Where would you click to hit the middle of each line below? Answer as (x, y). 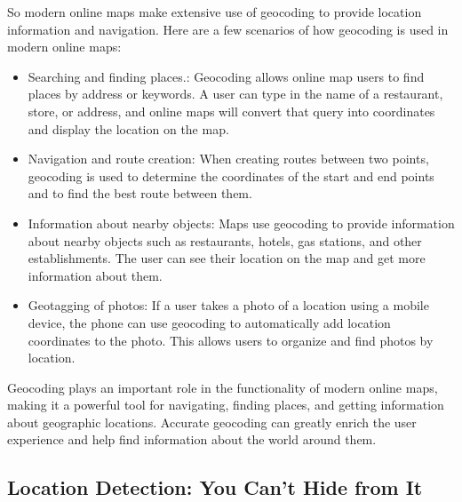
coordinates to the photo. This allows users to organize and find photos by (231, 340)
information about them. (95, 275)
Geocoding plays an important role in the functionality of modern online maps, (223, 387)
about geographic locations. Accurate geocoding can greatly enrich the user (212, 422)
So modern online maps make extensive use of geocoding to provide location (215, 12)
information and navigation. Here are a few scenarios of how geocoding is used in (228, 29)
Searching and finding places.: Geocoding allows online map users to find (226, 76)
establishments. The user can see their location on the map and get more (227, 258)
